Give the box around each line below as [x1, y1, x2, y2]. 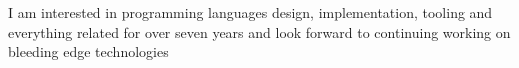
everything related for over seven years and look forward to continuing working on [8, 21, 511, 42]
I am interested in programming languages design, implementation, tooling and [8, 2, 493, 22]
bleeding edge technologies [8, 41, 169, 62]
